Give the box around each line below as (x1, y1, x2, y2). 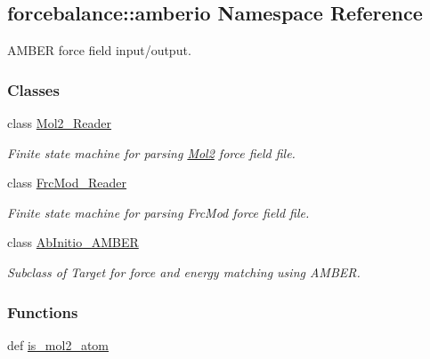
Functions (7, 300, 78, 323)
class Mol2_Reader (7, 114, 112, 132)
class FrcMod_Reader (7, 173, 127, 192)
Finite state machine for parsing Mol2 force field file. (7, 143, 296, 162)
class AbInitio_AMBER (7, 233, 139, 251)
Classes (7, 78, 60, 100)
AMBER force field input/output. (7, 41, 191, 60)
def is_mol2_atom (7, 335, 110, 354)
